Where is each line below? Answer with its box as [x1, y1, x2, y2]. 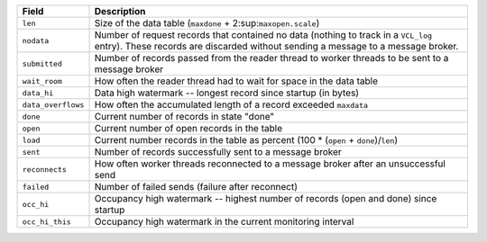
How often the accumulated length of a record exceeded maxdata [94, 99, 369, 111]
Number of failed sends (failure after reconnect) [94, 181, 298, 193]
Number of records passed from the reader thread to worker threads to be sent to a [94, 52, 449, 64]
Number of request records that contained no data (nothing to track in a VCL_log [94, 29, 433, 40]
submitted [22, 58, 63, 68]
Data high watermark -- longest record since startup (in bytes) [94, 86, 360, 99]
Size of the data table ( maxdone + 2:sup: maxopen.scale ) [94, 17, 320, 29]
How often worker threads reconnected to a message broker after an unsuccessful [94, 157, 446, 170]
